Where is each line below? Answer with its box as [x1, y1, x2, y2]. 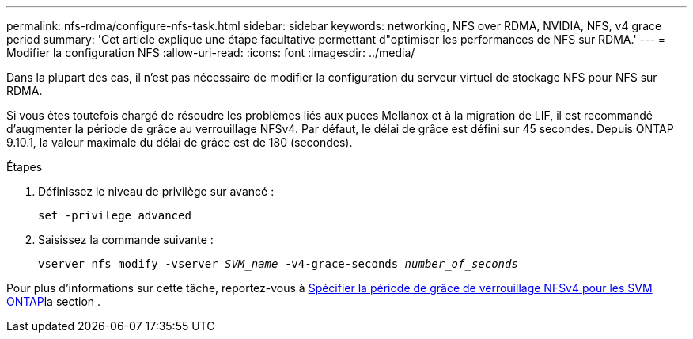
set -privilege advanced [38, 209, 191, 222]
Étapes [6, 160, 43, 173]
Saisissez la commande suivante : [38, 233, 214, 246]
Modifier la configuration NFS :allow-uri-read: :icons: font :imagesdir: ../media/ [6, 46, 415, 59]
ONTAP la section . [6, 295, 101, 308]
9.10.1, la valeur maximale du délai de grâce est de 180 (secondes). [6, 135, 353, 149]
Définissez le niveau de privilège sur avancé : [38, 185, 275, 198]
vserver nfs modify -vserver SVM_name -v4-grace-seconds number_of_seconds [38, 257, 518, 270]
